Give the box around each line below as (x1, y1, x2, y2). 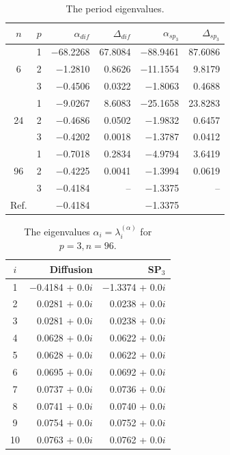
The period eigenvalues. (66, 1, 164, 15)
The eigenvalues (24, 224, 90, 238)
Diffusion (49, 261, 93, 276)
